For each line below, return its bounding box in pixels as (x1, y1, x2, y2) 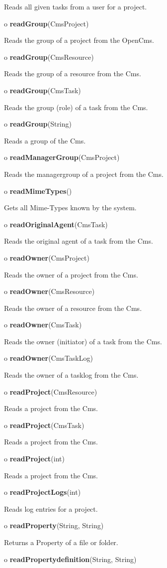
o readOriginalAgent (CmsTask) (4, 219, 108, 229)
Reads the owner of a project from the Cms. (4, 269, 138, 280)
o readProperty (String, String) (4, 520, 104, 531)
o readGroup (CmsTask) (4, 85, 81, 95)
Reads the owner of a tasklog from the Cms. (4, 370, 139, 380)
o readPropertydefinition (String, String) (4, 554, 137, 564)
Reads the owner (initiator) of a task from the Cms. (4, 336, 162, 346)
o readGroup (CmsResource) (4, 51, 94, 62)
